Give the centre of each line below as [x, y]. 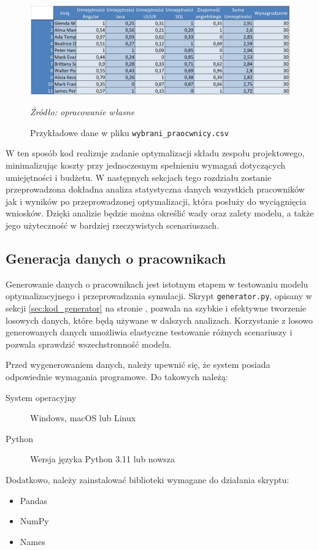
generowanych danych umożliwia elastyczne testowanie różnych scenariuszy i [149, 332]
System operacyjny [41, 397]
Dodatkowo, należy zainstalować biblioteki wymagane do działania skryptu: [148, 479]
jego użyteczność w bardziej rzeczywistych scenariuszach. [113, 225]
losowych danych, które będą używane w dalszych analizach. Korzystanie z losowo [159, 320]
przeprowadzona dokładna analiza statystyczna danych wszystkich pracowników [155, 189]
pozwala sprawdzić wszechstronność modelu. [89, 344]
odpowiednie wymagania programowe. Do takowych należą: [117, 376]
